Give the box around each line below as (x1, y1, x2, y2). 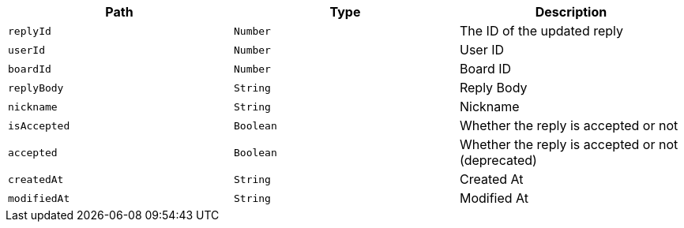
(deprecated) (459, 152, 537, 168)
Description (535, 4, 607, 20)
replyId (8, 24, 51, 37)
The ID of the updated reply (459, 23, 624, 39)
